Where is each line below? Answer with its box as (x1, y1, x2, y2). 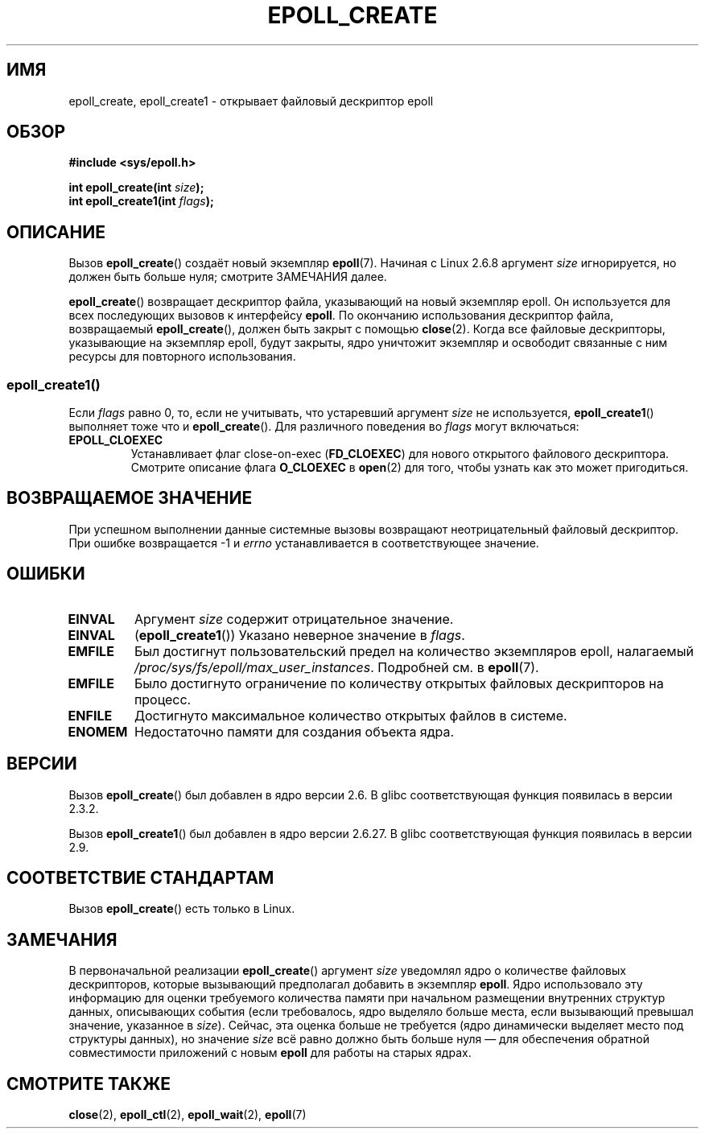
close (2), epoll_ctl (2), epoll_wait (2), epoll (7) (68, 1108, 307, 1122)
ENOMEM (68, 723, 128, 740)
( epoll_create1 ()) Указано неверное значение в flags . (134, 626, 465, 643)
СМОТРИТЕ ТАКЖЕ (6, 1073, 171, 1094)
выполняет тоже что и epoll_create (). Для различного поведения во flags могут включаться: (68, 419, 579, 434)
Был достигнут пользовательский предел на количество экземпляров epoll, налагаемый (134, 642, 694, 659)
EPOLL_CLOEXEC (68, 433, 163, 448)
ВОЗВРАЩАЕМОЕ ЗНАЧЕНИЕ (6, 488, 253, 509)
